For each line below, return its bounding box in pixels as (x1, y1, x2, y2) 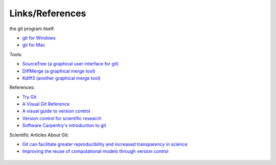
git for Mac (22, 42, 45, 48)
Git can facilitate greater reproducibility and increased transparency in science (22, 141, 188, 148)
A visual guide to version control (22, 108, 90, 114)
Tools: (9, 51, 22, 57)
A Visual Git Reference (22, 101, 70, 107)
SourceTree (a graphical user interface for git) (22, 61, 119, 67)
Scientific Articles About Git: (9, 132, 69, 138)
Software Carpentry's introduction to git (22, 123, 106, 129)
